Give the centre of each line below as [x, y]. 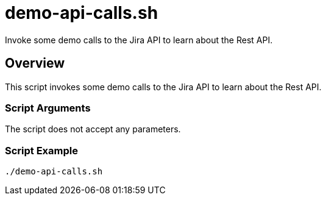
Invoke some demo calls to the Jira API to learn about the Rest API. [139, 40]
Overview [35, 63]
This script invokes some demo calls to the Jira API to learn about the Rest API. [163, 87]
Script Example [41, 150]
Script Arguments [48, 108]
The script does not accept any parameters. [93, 129]
